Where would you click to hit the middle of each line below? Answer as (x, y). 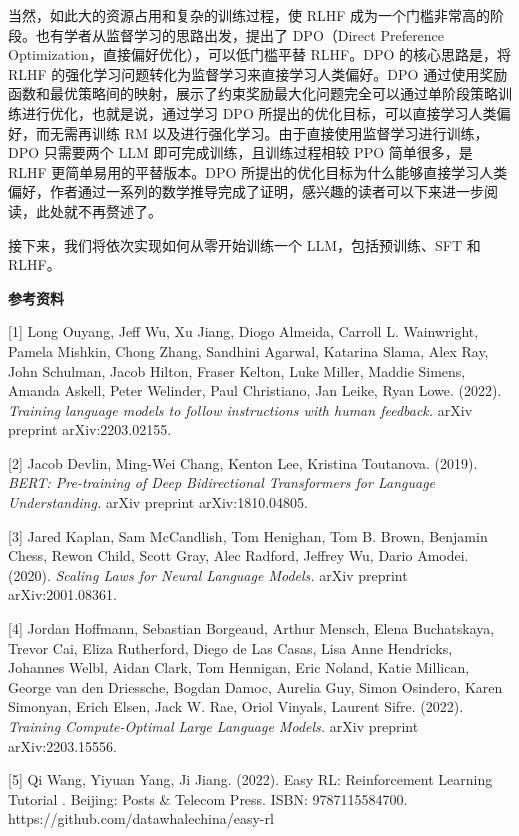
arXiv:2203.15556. (62, 745)
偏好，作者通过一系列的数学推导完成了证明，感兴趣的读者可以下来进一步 (246, 191)
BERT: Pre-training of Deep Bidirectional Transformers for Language (222, 482)
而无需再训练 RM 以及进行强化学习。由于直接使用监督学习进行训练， (262, 132)
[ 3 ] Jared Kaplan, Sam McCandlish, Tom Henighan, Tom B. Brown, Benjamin (248, 535)
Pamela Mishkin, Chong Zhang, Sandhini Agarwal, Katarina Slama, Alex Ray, (248, 350)
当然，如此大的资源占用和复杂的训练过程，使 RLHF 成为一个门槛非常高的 (249, 15)
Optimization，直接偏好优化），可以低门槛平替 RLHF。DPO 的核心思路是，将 (260, 54)
